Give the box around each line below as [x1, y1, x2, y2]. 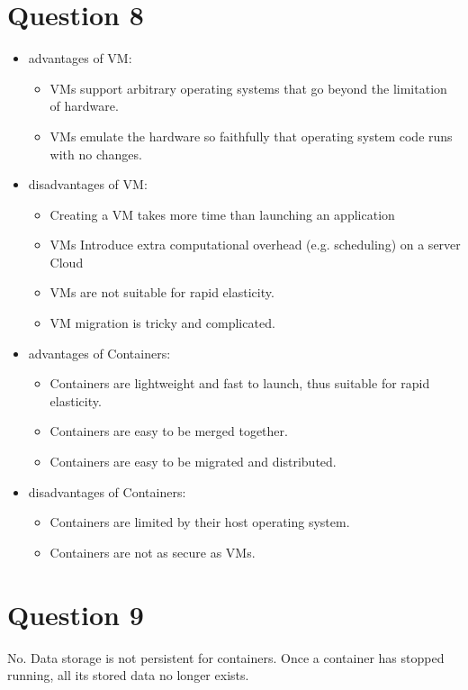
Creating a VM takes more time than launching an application [49, 204, 395, 223]
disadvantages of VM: [28, 175, 148, 194]
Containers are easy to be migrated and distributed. [49, 452, 337, 471]
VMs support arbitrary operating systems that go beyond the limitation [49, 78, 447, 97]
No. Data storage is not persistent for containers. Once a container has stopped [7, 648, 445, 667]
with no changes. [49, 144, 142, 163]
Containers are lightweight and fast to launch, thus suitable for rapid [49, 374, 430, 393]
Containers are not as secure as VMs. [49, 542, 256, 561]
